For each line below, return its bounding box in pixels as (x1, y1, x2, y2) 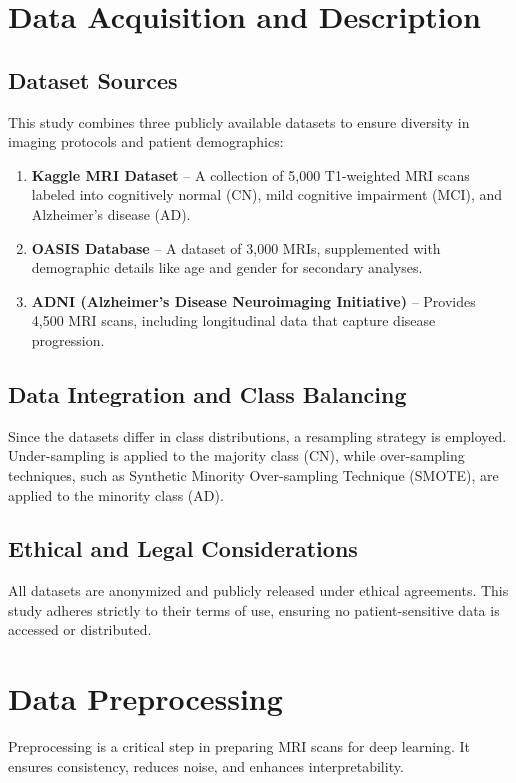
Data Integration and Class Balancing (8, 378, 407, 409)
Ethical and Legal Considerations (8, 533, 358, 564)
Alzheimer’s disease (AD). (31, 203, 191, 224)
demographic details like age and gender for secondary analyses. (31, 257, 423, 278)
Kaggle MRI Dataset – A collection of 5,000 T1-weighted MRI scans (31, 164, 470, 185)
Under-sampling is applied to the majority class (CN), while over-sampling (8, 445, 465, 466)
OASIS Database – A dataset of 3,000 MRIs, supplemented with (31, 237, 441, 258)
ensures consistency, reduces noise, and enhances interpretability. (8, 755, 404, 776)
